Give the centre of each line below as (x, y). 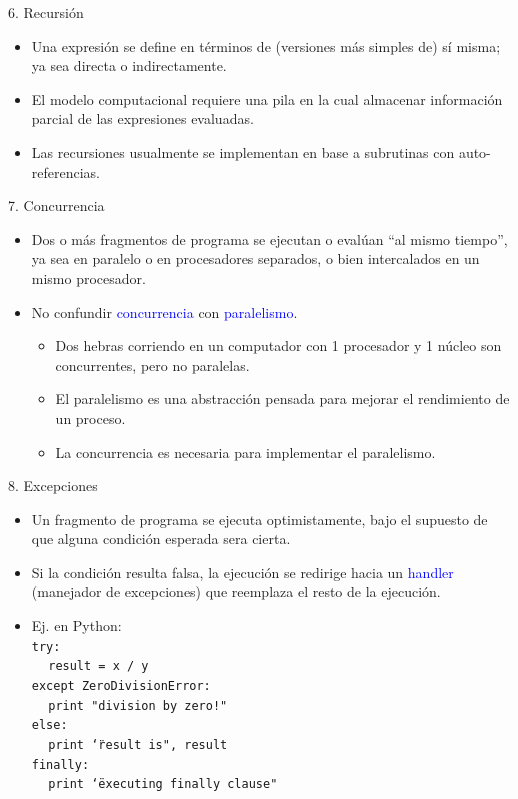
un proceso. (90, 417)
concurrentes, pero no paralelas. (152, 364)
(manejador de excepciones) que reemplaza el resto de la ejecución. (236, 591)
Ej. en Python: (76, 625)
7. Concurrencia (56, 205)
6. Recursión (46, 12)
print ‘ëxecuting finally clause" (163, 784)
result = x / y (98, 666)
